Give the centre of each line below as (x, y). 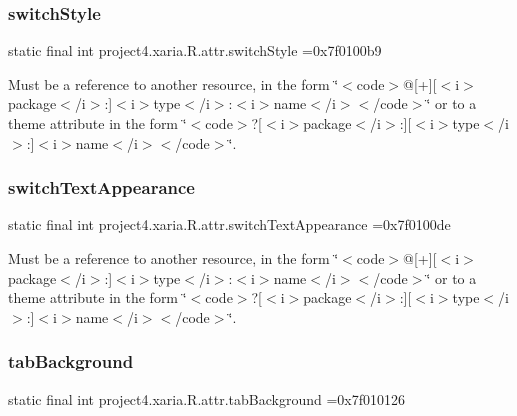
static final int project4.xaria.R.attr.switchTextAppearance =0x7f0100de (229, 224)
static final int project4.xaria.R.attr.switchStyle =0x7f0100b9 (195, 50)
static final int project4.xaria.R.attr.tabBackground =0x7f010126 (206, 398)
